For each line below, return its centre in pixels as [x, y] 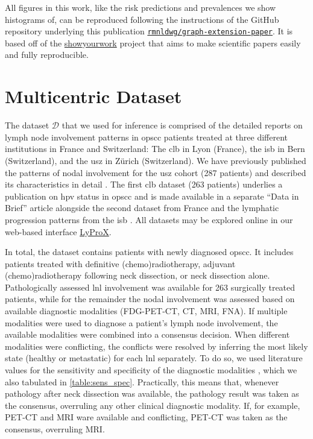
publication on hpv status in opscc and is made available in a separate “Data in [152, 196]
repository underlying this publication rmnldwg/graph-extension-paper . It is [149, 31]
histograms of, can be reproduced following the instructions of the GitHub [142, 19]
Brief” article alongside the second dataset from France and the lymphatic [142, 208]
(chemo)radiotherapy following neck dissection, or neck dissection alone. [138, 275]
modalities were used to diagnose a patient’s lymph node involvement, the [141, 322]
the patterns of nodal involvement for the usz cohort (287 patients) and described [156, 172]
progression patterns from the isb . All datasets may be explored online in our [149, 219]
